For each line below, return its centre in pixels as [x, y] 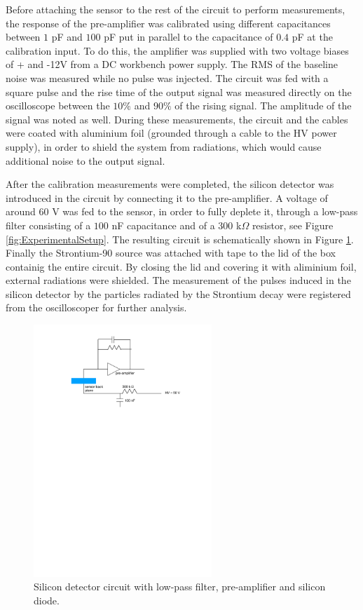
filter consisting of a [48, 225]
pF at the [312, 37]
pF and [67, 37]
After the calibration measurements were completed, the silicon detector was [170, 184]
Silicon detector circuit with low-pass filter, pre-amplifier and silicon [180, 587]
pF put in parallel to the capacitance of [189, 37]
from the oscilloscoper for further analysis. [96, 307]
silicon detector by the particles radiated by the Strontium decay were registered [178, 293]
